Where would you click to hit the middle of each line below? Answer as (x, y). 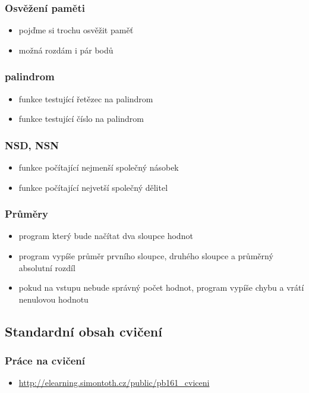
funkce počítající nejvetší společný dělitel (93, 187)
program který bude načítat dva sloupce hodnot (106, 236)
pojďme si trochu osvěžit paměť (76, 30)
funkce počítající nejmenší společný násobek (99, 167)
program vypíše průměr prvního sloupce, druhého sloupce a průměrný (146, 256)
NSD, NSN (32, 145)
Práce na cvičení (45, 361)
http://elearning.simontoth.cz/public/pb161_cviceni (114, 383)
